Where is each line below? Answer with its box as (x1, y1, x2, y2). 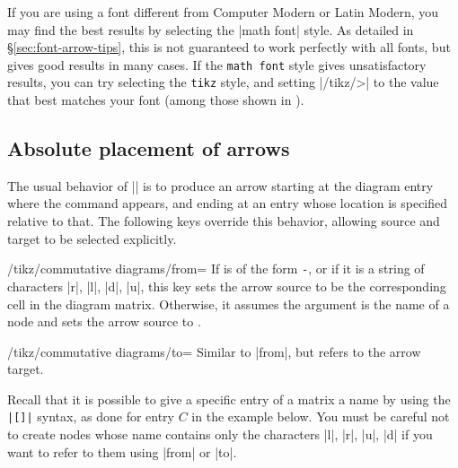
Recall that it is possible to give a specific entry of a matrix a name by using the (7, 389, 451, 408)
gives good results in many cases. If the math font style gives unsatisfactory (7, 55, 427, 74)
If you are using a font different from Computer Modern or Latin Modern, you (7, 3, 439, 21)
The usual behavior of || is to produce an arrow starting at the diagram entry (7, 176, 434, 195)
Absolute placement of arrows (7, 134, 290, 162)
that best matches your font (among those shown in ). (7, 91, 304, 109)
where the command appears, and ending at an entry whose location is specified (7, 194, 448, 212)
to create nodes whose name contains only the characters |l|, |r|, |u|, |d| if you (7, 425, 433, 444)
